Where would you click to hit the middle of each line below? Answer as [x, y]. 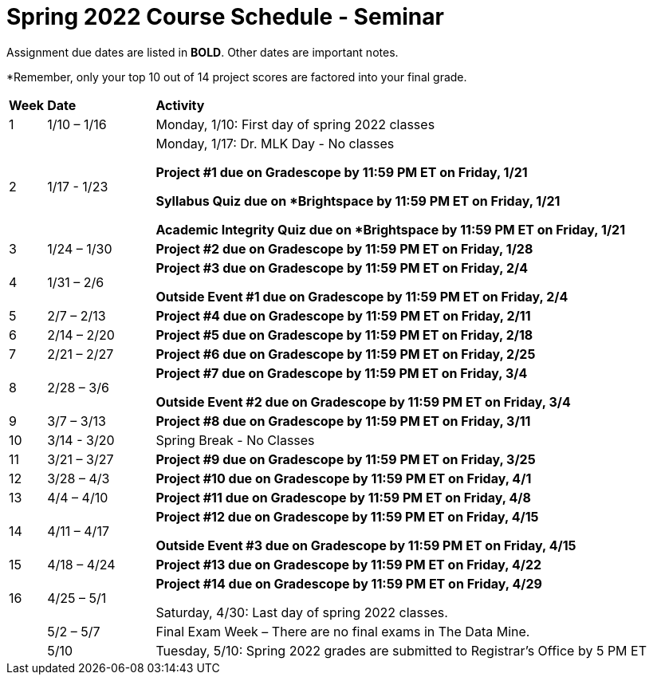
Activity [180, 105]
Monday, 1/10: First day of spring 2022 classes [295, 124]
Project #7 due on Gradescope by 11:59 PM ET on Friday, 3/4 [342, 373]
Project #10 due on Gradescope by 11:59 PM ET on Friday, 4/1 [344, 478]
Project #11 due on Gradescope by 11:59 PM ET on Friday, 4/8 [343, 497]
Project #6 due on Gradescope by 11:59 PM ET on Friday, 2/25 [346, 354]
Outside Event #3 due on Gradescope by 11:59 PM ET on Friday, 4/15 [366, 545]
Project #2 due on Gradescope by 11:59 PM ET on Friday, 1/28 [344, 248]
